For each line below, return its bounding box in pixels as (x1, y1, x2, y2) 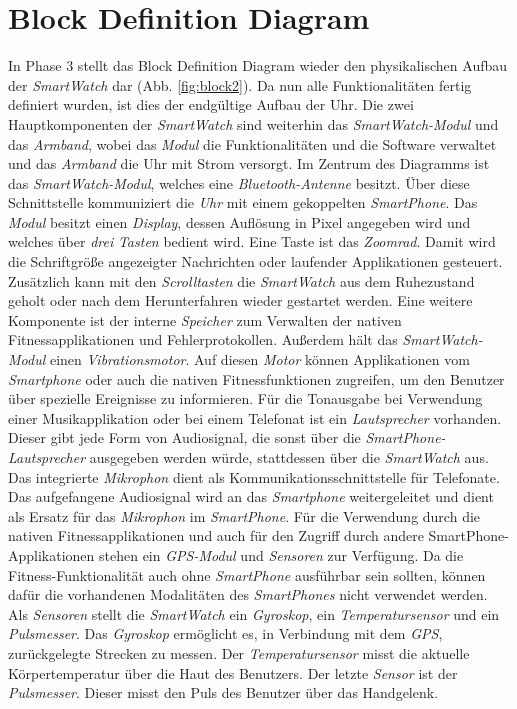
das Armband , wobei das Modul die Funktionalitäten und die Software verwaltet (8, 133, 497, 154)
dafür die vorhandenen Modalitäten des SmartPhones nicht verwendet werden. (8, 584, 488, 605)
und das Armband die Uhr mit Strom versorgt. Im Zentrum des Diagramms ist (8, 153, 490, 174)
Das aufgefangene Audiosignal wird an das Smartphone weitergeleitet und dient (8, 486, 494, 507)
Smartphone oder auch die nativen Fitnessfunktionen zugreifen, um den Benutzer (8, 368, 505, 389)
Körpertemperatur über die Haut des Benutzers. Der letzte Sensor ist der (8, 662, 458, 683)
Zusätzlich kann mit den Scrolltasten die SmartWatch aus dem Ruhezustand (8, 270, 475, 291)
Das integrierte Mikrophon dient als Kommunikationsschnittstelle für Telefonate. (8, 466, 500, 487)
